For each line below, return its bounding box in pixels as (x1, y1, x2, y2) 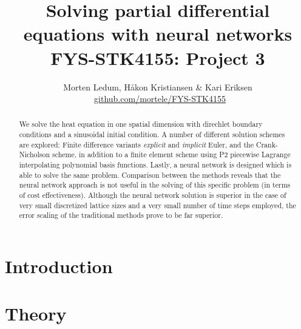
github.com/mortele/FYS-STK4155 (94, 92, 226, 105)
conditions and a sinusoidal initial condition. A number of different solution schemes (19, 129, 285, 140)
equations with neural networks (23, 21, 293, 46)
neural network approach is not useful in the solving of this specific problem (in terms (19, 180, 291, 190)
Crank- (255, 139, 278, 149)
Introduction (5, 254, 113, 279)
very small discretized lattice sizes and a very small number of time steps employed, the (19, 200, 296, 210)
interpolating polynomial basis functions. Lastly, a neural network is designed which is (19, 160, 292, 170)
